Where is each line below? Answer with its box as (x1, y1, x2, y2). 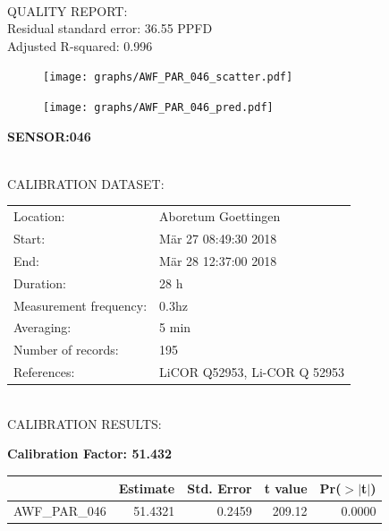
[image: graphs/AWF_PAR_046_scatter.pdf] (43, 71, 293, 84)
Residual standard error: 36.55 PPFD (7, 19, 213, 38)
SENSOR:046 (7, 126, 91, 145)
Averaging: (13, 318, 72, 337)
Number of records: (13, 340, 119, 359)
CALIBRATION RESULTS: (7, 414, 162, 433)
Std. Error (187, 478, 252, 497)
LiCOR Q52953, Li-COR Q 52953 (159, 363, 344, 381)
